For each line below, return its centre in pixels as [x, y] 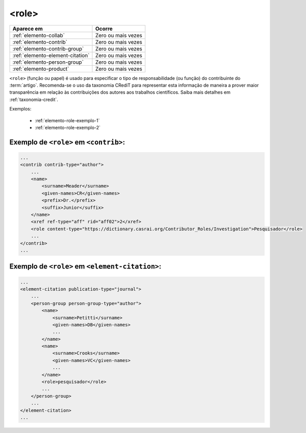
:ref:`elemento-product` [41, 69]
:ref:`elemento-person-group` [48, 62]
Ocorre [104, 29]
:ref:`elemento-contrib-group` [48, 48]
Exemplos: [20, 109]
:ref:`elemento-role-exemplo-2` [68, 127]
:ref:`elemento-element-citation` [51, 55]
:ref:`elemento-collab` [39, 35]
